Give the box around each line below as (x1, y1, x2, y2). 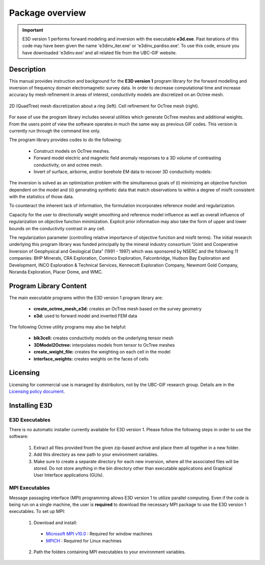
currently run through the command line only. (9, 128, 101, 134)
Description (9, 65, 46, 73)
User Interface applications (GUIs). (33, 472, 104, 478)
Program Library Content (9, 282, 87, 290)
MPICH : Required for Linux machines (46, 537, 122, 543)
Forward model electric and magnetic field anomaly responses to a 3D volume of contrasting (33, 155, 221, 161)
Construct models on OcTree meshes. (33, 148, 110, 154)
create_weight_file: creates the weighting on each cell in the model (33, 349, 171, 355)
